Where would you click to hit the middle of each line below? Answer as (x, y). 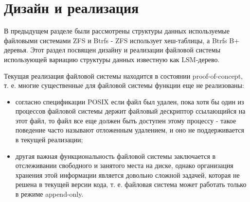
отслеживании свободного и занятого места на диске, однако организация (124, 165)
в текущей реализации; (49, 140)
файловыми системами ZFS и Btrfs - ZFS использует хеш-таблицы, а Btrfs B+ (122, 40)
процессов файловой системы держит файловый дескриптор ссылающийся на (130, 111)
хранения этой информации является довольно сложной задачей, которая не (127, 175)
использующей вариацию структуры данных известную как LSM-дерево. (112, 59)
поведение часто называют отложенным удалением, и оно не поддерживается (130, 130)
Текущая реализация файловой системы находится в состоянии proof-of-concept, (123, 76)
